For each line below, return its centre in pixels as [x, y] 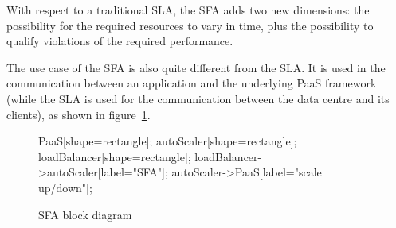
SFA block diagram [85, 214]
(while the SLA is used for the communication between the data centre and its [198, 98]
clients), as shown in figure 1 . [78, 114]
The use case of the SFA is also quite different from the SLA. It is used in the [196, 67]
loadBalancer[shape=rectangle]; [115, 156]
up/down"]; [65, 187]
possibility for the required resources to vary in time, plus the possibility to [190, 25]
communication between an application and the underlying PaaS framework [192, 83]
